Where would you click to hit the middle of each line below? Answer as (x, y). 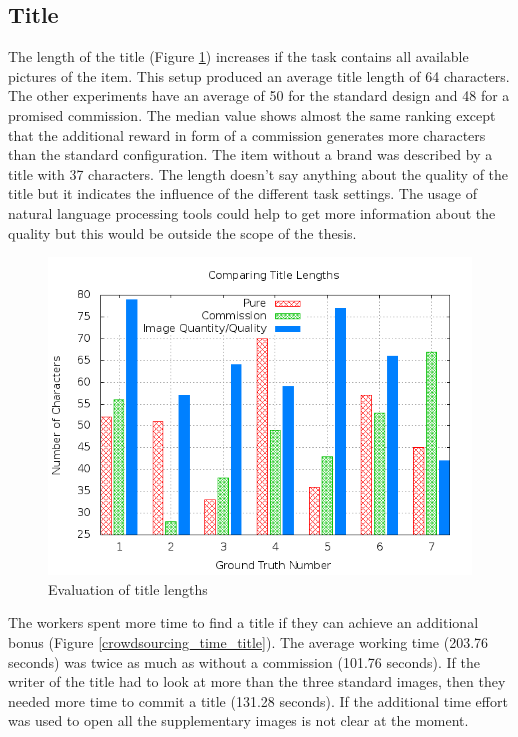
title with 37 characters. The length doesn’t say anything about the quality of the (258, 173)
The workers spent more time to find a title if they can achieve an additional (243, 622)
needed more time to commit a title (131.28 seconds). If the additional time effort (258, 700)
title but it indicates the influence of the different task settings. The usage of (243, 193)
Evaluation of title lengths (128, 588)
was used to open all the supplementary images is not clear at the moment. (238, 720)
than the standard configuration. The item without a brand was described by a (250, 154)
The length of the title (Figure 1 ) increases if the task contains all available (238, 56)
